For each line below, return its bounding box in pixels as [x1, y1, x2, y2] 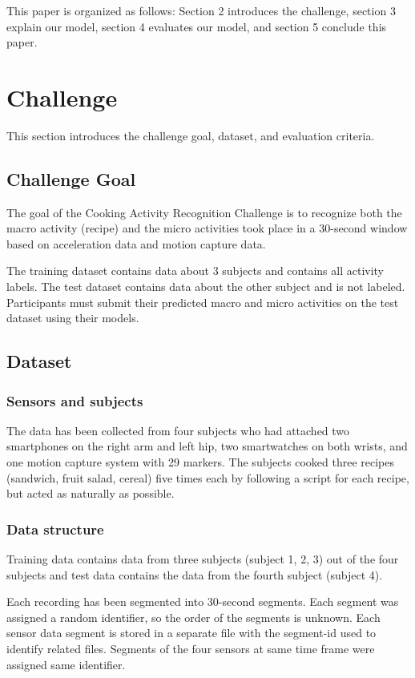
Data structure [6, 519, 104, 539]
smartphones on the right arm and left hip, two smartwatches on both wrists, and [6, 438, 408, 454]
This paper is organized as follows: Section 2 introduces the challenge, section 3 [6, 2, 396, 18]
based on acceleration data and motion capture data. [6, 235, 266, 252]
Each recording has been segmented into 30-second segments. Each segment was [6, 593, 399, 610]
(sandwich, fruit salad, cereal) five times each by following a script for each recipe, [6, 469, 409, 486]
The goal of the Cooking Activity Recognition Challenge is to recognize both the [6, 204, 402, 220]
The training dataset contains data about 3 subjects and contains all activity [6, 262, 385, 279]
